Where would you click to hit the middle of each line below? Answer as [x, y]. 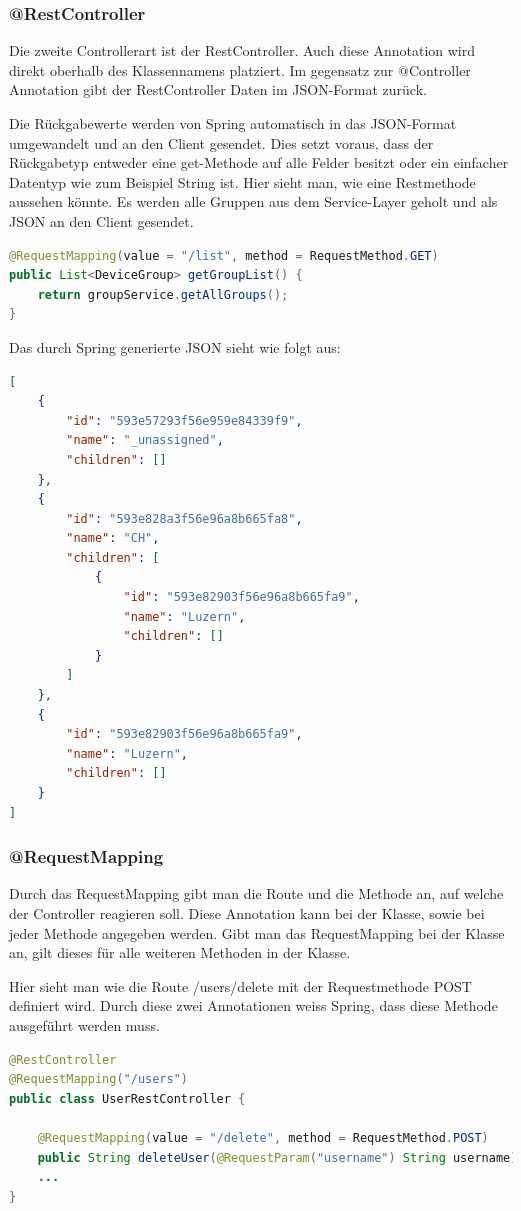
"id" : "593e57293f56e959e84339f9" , [184, 420]
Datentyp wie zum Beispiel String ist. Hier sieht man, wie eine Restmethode [242, 181]
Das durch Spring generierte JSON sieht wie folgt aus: [175, 346]
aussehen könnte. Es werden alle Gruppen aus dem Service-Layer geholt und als [253, 201]
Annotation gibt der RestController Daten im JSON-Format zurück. [218, 89]
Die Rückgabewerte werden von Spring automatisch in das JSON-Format [233, 123]
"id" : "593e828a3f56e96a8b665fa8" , [184, 518]
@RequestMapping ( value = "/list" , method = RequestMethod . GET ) [224, 255]
